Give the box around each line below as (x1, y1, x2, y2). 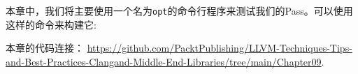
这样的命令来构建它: (6, 17, 96, 31)
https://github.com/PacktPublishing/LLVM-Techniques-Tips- (87, 40, 352, 55)
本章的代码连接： (6, 40, 84, 55)
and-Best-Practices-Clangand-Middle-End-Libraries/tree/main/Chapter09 (6, 54, 322, 68)
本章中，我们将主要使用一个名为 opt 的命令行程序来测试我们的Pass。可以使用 (6, 3, 353, 17)
